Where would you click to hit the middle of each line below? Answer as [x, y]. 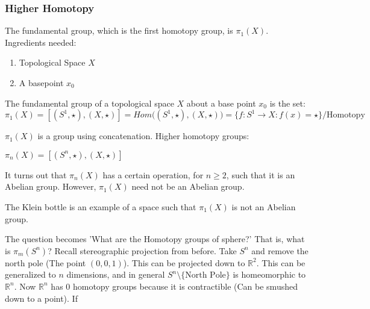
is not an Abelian [264, 206]
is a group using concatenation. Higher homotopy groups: [143, 136]
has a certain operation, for [153, 174]
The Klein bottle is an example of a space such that [101, 206]
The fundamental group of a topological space [89, 103]
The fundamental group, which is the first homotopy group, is [119, 30]
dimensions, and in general [116, 274]
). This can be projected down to [184, 262]
